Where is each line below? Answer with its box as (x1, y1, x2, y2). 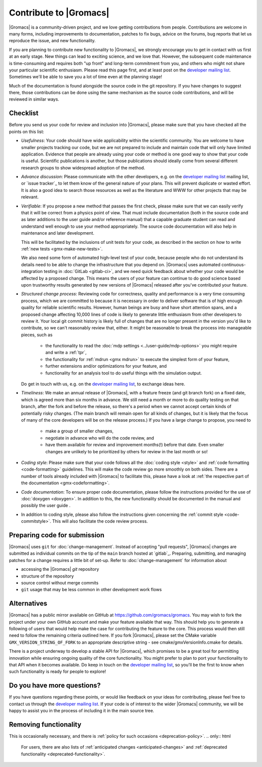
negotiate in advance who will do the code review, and (45, 435, 154, 441)
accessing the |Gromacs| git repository (21, 566, 99, 572)
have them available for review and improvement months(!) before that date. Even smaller (45, 442, 224, 448)
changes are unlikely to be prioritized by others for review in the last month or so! (45, 448, 208, 454)
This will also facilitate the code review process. (52, 518, 148, 524)
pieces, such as (21, 332, 53, 338)
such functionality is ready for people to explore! (9, 668, 106, 675)
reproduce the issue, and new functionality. (9, 38, 96, 44)
